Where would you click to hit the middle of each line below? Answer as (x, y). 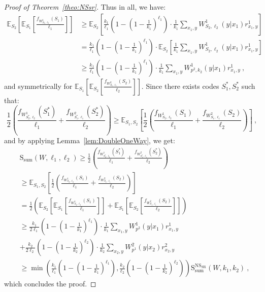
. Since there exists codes (180, 86)
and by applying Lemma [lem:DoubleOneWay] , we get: (90, 140)
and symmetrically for (38, 86)
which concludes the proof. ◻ (50, 284)
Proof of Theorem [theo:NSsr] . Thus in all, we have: (85, 7)
